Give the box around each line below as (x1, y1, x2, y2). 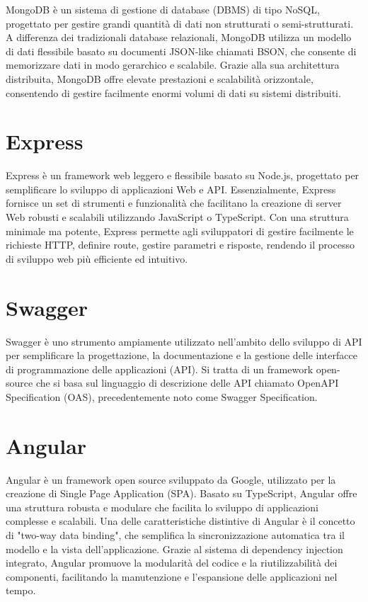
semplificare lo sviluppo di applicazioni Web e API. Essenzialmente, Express (6, 181, 336, 196)
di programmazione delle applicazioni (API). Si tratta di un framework (6, 361, 314, 376)
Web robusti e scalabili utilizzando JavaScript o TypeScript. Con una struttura (6, 210, 349, 225)
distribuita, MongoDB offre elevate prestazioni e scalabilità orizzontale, (6, 71, 314, 86)
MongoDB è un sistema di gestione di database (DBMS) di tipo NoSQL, (6, 2, 320, 16)
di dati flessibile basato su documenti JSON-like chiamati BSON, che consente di (6, 43, 357, 58)
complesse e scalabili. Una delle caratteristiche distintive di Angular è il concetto (6, 513, 355, 528)
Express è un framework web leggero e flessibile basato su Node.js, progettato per (6, 168, 360, 183)
